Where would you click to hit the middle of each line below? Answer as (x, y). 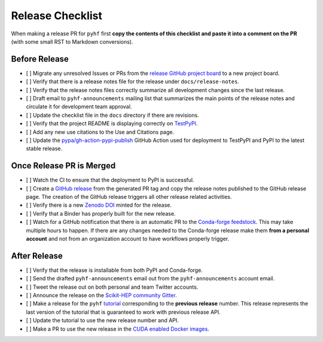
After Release (37, 255)
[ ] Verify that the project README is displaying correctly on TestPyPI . (112, 123)
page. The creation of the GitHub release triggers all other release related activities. (129, 197)
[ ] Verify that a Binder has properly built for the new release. (101, 213)
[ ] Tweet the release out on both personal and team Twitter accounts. (112, 287)
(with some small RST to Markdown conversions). (72, 41)
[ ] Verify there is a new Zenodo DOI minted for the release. (99, 205)
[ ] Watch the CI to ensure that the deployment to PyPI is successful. (110, 180)
